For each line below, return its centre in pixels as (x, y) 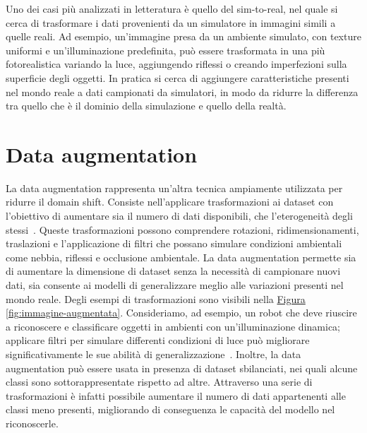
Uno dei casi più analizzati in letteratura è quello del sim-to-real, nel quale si (172, 8)
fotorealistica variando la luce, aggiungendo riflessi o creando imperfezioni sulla (176, 64)
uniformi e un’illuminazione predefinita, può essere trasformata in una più (166, 50)
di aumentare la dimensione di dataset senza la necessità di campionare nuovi (173, 271)
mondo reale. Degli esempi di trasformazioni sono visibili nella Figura (156, 298)
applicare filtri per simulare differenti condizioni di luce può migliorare (158, 340)
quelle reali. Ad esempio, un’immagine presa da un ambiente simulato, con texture (183, 36)
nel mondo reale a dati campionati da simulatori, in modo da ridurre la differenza (182, 91)
